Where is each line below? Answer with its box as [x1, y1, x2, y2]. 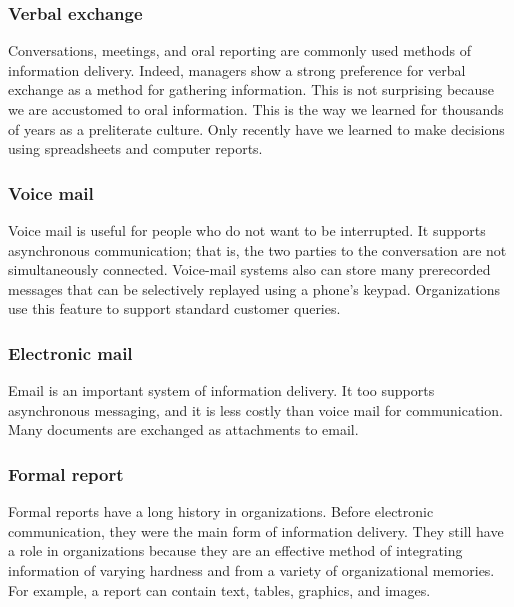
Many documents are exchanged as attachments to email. [8, 419, 359, 440]
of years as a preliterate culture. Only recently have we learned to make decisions [8, 118, 505, 139]
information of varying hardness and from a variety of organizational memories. [8, 559, 495, 580]
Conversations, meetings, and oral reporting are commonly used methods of [8, 40, 471, 61]
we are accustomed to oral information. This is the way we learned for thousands [8, 99, 504, 119]
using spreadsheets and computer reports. [8, 138, 263, 159]
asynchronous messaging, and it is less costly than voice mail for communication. [8, 399, 503, 420]
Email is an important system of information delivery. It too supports [8, 380, 435, 401]
